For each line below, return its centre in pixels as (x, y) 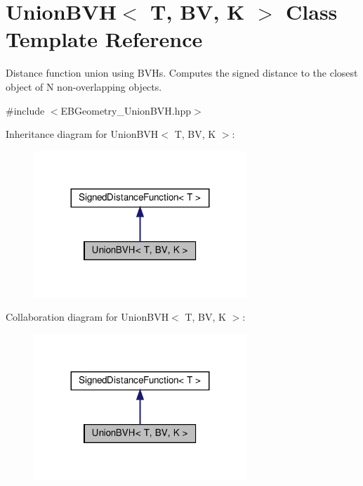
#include (25, 110)
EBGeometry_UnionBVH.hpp (126, 110)
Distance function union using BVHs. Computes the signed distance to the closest (182, 73)
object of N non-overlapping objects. (84, 86)
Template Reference (104, 39)
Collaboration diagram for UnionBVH (87, 317)
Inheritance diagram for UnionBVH (82, 134)
